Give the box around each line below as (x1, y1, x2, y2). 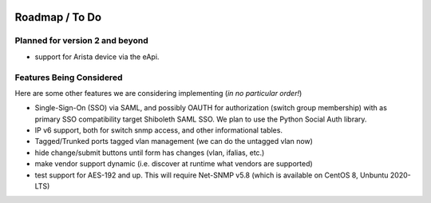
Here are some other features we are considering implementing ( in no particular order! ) (14, 88, 302, 98)
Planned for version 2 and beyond (14, 35, 149, 46)
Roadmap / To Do (14, 10, 102, 24)
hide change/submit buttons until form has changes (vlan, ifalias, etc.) (34, 148, 265, 157)
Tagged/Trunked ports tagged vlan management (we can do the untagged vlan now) (34, 137, 313, 146)
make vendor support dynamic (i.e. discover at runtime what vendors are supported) (34, 159, 313, 169)
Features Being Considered (14, 72, 123, 83)
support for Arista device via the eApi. (34, 52, 160, 62)
